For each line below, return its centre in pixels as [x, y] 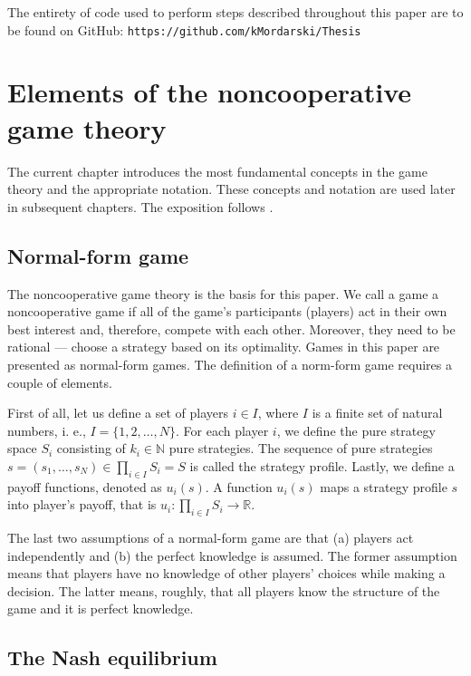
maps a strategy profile [384, 486]
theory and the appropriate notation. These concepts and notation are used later [231, 189]
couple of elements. [60, 382]
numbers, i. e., [47, 430]
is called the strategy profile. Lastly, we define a [322, 465]
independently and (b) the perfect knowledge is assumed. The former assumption [232, 555]
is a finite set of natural [377, 413]
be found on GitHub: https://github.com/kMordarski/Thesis [184, 29]
